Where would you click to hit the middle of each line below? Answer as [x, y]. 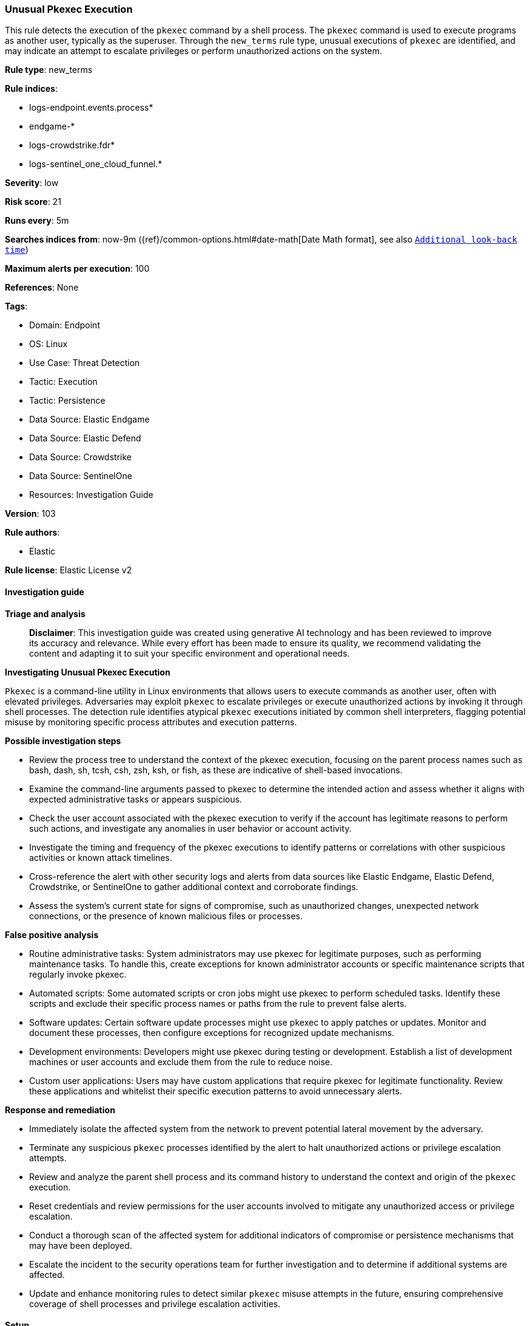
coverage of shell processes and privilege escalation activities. [155, 1304]
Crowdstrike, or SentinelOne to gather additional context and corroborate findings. [194, 886]
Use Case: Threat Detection [85, 363]
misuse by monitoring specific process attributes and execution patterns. [151, 722]
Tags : [16, 306]
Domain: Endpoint [65, 325]
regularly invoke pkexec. [78, 974]
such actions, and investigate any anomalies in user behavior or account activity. [190, 828]
